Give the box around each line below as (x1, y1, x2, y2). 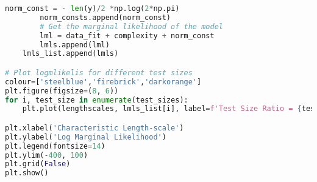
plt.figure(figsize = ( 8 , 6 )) (5, 86, 119, 95)
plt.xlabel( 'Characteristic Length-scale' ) (5, 123, 184, 132)
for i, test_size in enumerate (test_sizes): (5, 95, 188, 104)
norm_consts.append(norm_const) (40, 13, 171, 22)
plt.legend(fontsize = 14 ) (5, 141, 105, 150)
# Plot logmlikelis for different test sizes (5, 68, 193, 77)
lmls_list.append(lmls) (22, 49, 119, 58)
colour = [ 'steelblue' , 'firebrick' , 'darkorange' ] (5, 77, 202, 86)
